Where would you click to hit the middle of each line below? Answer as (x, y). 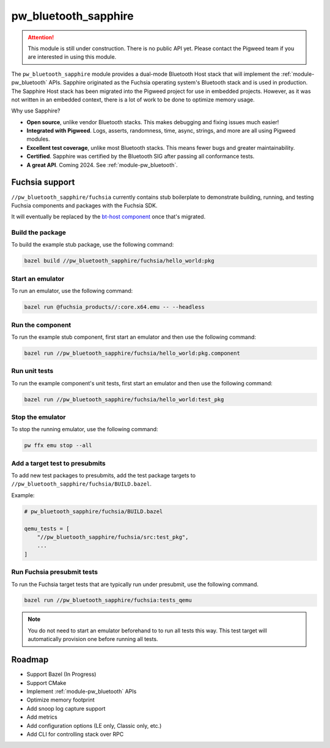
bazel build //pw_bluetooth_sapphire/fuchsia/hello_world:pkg (119, 261)
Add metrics (42, 717)
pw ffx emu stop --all (58, 446)
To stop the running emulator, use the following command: (85, 429)
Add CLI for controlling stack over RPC (75, 734)
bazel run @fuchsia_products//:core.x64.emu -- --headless (114, 307)
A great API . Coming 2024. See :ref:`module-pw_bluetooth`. (102, 165)
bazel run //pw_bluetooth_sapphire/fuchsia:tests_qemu (108, 600)
